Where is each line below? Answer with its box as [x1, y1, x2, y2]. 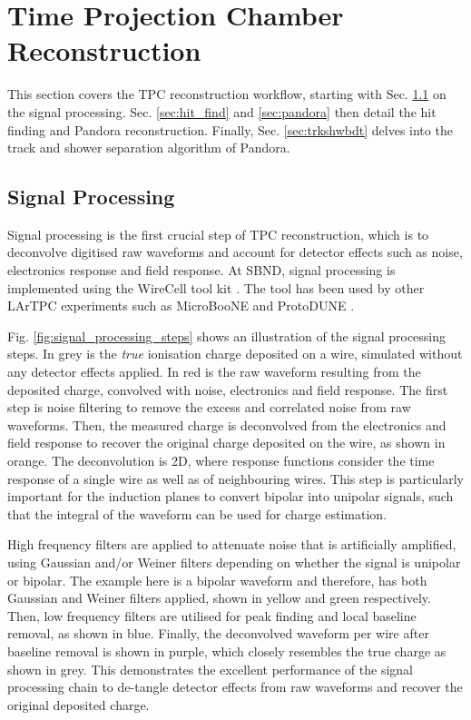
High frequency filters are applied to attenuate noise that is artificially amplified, [7, 535, 456, 554]
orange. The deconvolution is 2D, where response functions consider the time [7, 451, 435, 470]
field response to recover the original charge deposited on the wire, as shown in [7, 433, 446, 452]
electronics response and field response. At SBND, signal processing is [7, 261, 396, 280]
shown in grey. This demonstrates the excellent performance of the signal [7, 659, 413, 678]
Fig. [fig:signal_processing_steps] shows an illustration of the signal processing [7, 326, 446, 345]
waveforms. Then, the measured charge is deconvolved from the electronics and [7, 415, 446, 434]
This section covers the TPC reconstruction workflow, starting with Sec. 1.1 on [7, 84, 446, 104]
